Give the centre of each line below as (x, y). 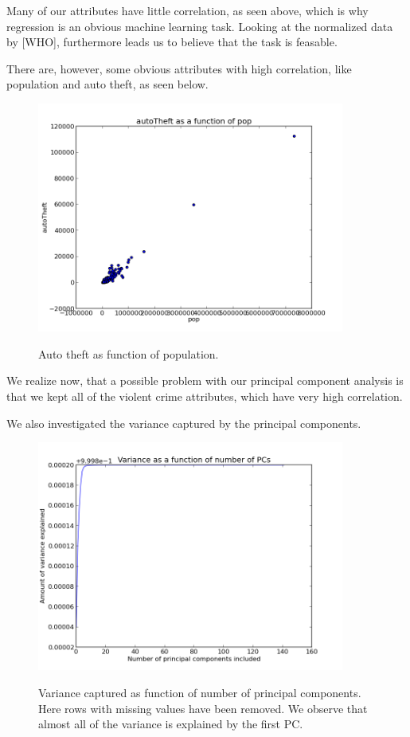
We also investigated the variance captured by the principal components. (184, 423)
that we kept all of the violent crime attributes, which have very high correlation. (205, 396)
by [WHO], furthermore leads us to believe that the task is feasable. (172, 42)
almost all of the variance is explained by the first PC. (171, 724)
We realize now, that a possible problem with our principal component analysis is (205, 380)
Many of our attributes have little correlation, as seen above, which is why (187, 10)
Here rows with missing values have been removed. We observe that (203, 708)
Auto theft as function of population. (129, 353)
